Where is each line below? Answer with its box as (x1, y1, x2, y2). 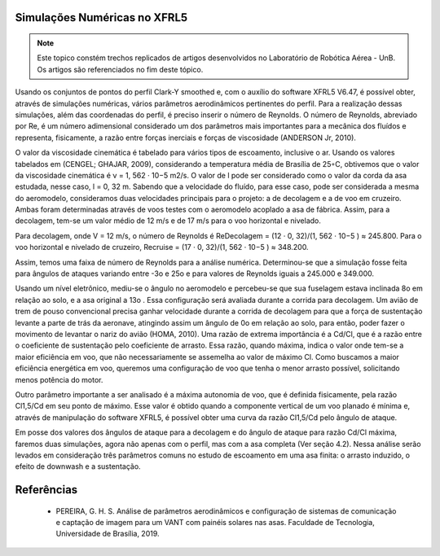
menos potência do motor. (15, 374, 103, 384)
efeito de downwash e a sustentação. (15, 462, 142, 471)
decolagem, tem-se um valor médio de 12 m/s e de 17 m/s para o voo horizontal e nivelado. (15, 216, 322, 225)
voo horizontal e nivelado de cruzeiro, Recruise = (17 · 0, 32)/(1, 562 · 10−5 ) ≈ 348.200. (15, 243, 309, 252)
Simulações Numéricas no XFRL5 (15, 11, 188, 24)
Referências (15, 483, 78, 497)
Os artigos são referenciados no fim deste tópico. (37, 64, 204, 74)
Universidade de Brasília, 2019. (55, 529, 160, 539)
